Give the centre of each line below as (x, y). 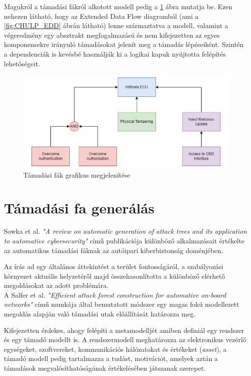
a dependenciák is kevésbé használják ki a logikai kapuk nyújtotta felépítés (115, 53)
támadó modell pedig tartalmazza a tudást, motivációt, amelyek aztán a (111, 358)
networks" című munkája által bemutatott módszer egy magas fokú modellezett (122, 304)
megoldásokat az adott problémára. (56, 285)
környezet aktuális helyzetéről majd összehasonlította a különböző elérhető (115, 276)
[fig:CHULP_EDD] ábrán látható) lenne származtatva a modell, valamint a (116, 25)
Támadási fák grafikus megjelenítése (77, 174)
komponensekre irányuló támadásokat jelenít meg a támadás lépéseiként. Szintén (124, 44)
